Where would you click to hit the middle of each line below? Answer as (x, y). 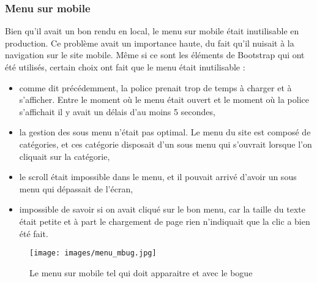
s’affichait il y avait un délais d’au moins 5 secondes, (117, 111)
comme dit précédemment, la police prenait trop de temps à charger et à (155, 87)
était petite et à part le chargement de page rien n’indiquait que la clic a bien (165, 221)
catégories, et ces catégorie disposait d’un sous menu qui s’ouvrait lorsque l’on (166, 144)
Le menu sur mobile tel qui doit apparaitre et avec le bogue (141, 272)
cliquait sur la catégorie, (65, 156)
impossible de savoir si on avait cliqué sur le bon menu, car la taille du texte (162, 209)
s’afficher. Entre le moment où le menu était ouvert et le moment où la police (164, 100)
